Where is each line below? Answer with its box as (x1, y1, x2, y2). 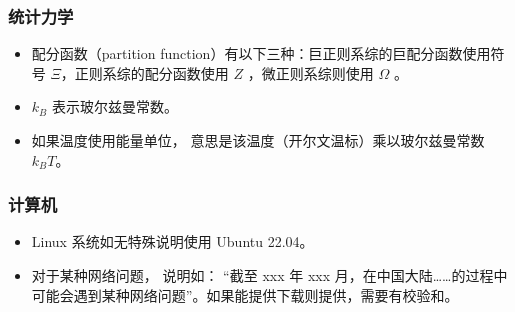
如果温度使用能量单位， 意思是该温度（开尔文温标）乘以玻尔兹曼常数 (31, 130, 485, 150)
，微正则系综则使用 (247, 62, 374, 83)
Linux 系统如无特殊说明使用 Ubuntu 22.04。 (31, 231, 314, 252)
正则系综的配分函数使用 (74, 62, 229, 83)
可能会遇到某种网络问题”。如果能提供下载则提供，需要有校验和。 (31, 284, 459, 305)
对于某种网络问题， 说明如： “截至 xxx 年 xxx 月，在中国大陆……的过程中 (31, 265, 508, 285)
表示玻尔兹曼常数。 (51, 96, 178, 117)
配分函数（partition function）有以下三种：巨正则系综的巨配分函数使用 (31, 43, 491, 64)
